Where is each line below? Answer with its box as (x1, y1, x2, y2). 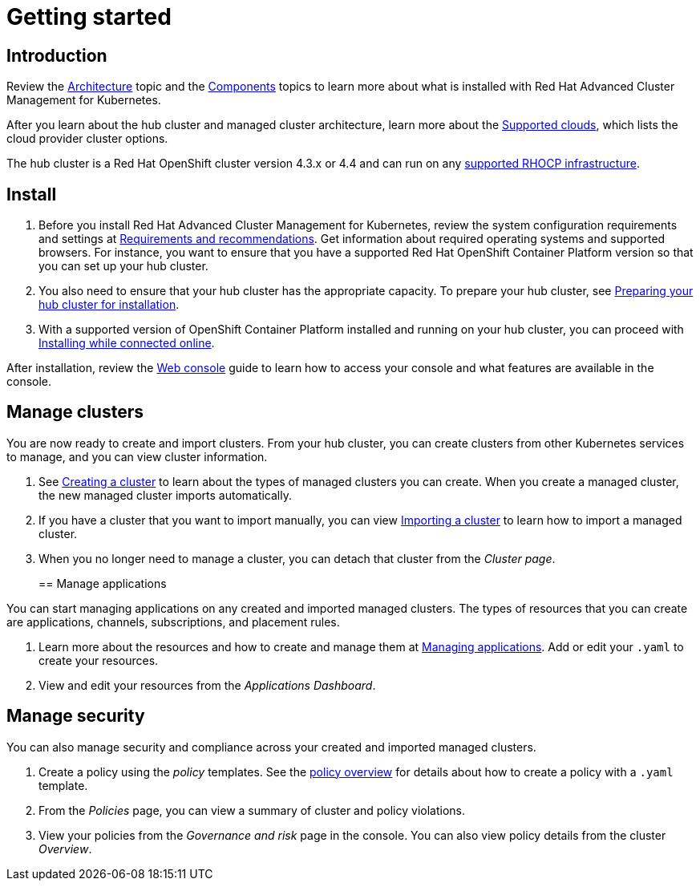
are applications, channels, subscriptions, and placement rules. (6, 614, 340, 629)
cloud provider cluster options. (6, 132, 168, 146)
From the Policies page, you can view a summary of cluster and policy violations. (38, 803, 465, 817)
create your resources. (38, 653, 159, 667)
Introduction (6, 45, 107, 66)
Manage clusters (6, 402, 144, 423)
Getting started (6, 3, 172, 30)
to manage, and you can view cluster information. (6, 449, 268, 464)
